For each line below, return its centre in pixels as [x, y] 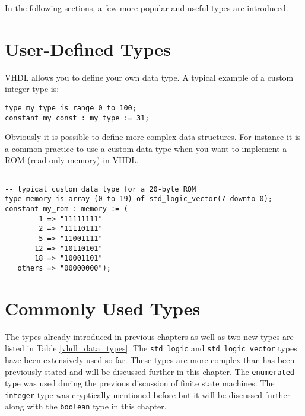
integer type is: [32, 89]
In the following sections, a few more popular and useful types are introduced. [147, 8]
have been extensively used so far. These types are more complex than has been [150, 359]
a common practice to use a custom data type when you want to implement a [146, 148]
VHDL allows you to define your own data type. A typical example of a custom [149, 77]
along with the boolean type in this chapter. [86, 406]
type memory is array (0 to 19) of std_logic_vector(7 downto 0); [139, 199]
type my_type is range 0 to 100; [71, 108]
